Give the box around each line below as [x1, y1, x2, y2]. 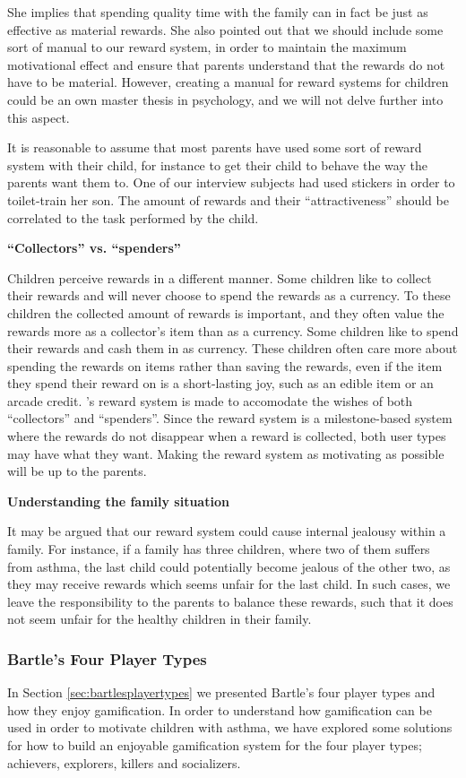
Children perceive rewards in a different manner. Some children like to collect [7, 268, 432, 287]
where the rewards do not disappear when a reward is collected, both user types [7, 427, 446, 445]
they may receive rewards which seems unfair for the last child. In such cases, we [7, 575, 451, 593]
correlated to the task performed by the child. [7, 208, 259, 227]
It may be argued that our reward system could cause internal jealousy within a [7, 522, 446, 540]
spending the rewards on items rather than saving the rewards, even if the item [7, 356, 443, 375]
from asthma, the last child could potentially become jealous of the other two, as [7, 557, 451, 575]
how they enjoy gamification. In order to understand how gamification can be [7, 700, 432, 719]
